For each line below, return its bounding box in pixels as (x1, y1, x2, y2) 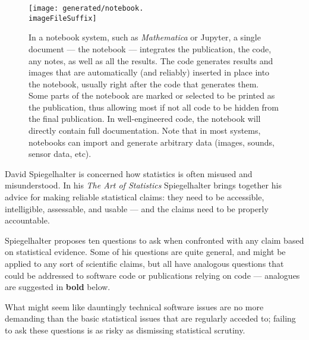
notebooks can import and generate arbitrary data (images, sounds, (29, 136, 275, 148)
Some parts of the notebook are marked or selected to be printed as (29, 89, 275, 102)
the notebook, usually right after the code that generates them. (29, 77, 259, 90)
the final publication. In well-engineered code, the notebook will (29, 112, 261, 125)
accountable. (5, 214, 50, 226)
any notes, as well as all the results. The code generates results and (29, 54, 273, 67)
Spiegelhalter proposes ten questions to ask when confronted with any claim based (5, 234, 304, 246)
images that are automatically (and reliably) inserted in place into (29, 66, 270, 78)
